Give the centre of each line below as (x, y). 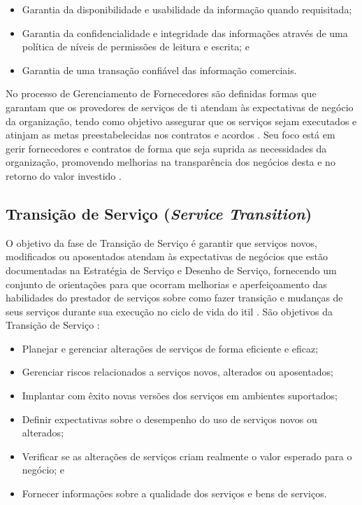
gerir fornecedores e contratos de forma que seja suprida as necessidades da (166, 148)
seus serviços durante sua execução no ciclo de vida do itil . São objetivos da (169, 311)
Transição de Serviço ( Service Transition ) (159, 213)
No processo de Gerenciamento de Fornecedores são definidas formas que (161, 93)
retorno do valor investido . (64, 175)
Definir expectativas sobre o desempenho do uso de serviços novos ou (169, 419)
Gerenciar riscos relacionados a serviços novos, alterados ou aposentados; (178, 372)
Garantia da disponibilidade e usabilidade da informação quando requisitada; (187, 9)
